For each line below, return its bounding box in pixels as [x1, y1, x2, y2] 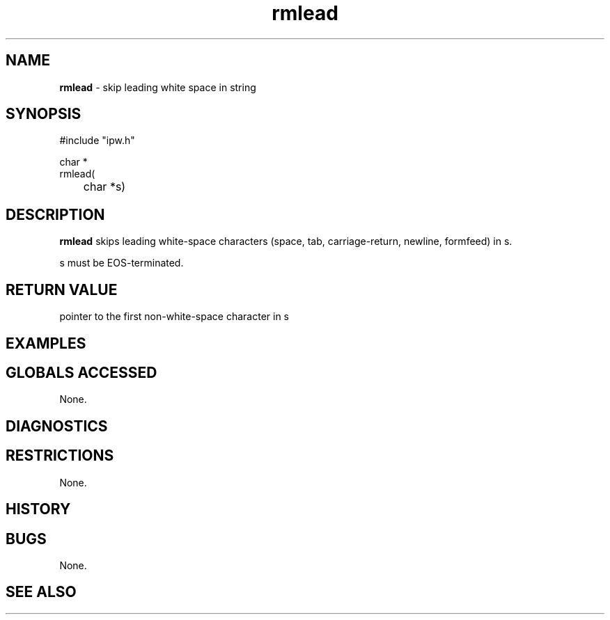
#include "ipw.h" [59, 134, 135, 147]
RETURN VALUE [6, 280, 118, 299]
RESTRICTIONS [6, 447, 114, 465]
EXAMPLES [6, 334, 86, 352]
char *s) [83, 180, 126, 194]
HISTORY [6, 500, 71, 518]
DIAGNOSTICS [6, 417, 108, 435]
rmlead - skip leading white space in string [59, 81, 256, 93]
